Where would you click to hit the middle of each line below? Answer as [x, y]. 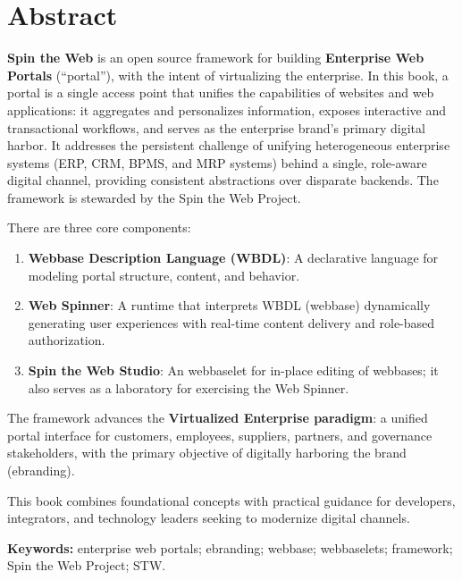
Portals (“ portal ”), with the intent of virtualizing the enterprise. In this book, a [228, 75]
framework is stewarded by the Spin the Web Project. [154, 197]
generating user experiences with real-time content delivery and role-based [231, 322]
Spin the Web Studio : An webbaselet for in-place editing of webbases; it [233, 370]
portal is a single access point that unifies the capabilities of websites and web [221, 92]
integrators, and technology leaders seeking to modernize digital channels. [209, 518]
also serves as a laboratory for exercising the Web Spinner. [189, 387]
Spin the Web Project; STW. [87, 565]
